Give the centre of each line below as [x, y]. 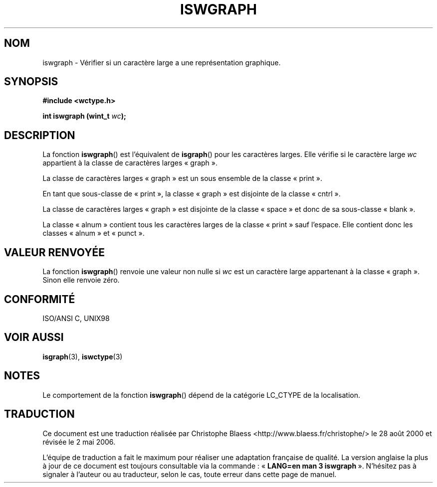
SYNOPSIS [31, 82]
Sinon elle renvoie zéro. [81, 280]
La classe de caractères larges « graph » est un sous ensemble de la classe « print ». [182, 178]
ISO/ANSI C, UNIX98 [76, 318]
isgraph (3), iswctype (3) [83, 356]
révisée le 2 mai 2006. [79, 442]
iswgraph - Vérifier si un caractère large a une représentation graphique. [162, 62]
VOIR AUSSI [34, 337]
